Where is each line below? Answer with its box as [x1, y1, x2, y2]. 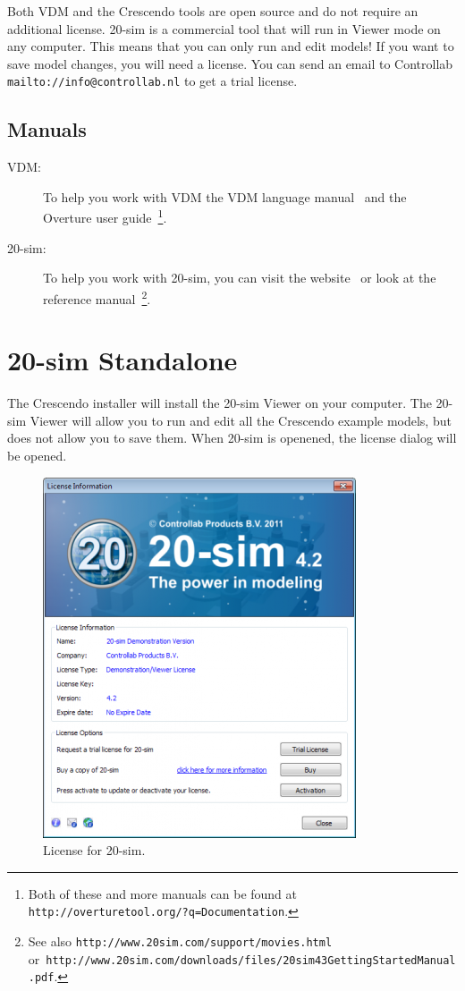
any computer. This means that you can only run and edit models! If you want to [7, 37, 454, 55]
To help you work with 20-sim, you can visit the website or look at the [43, 268, 436, 287]
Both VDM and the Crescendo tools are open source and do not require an [7, 2, 418, 20]
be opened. [7, 446, 67, 465]
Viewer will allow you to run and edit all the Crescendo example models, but [30, 411, 452, 429]
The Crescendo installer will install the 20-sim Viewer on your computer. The [7, 394, 432, 412]
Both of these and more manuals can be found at [28, 884, 298, 902]
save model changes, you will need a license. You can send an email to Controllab [7, 54, 453, 72]
